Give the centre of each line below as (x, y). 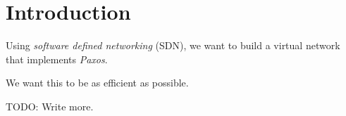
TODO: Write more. (50, 106)
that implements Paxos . (57, 59)
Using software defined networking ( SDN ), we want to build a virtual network (173, 45)
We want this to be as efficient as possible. (97, 83)
